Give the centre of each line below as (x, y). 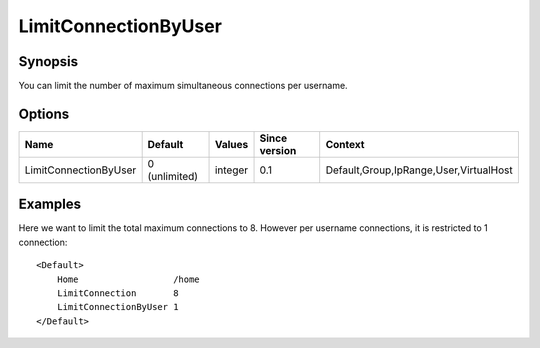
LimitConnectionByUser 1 (117, 307)
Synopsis (48, 61)
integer (231, 170)
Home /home (128, 279)
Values (231, 144)
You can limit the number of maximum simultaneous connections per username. (183, 86)
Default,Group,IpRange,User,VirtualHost (419, 170)
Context (345, 144)
